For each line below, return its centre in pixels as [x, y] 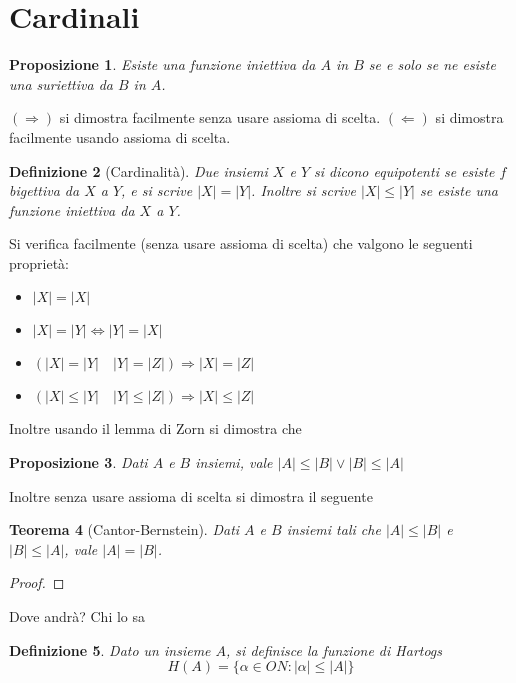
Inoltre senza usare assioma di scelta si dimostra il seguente [191, 495]
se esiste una [458, 190]
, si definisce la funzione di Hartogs [334, 649]
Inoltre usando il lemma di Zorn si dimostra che [155, 428]
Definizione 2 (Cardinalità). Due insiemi [138, 170]
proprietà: [39, 262]
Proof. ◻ [37, 582]
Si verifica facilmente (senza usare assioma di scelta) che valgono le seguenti [241, 243]
